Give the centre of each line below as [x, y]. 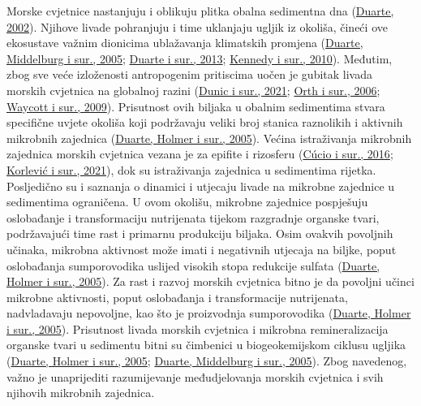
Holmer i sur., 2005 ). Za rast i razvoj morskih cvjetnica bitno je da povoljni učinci [210, 281]
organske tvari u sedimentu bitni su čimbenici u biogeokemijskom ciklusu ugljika [206, 345]
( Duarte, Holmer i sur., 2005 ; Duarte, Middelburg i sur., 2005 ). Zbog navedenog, [207, 361]
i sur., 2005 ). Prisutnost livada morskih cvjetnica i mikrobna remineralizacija [198, 328]
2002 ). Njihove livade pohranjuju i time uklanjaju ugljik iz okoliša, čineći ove [197, 26]
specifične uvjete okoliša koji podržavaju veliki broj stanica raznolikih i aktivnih [205, 122]
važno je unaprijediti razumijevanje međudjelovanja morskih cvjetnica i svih [195, 376]
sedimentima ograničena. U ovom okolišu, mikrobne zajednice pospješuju [187, 202]
